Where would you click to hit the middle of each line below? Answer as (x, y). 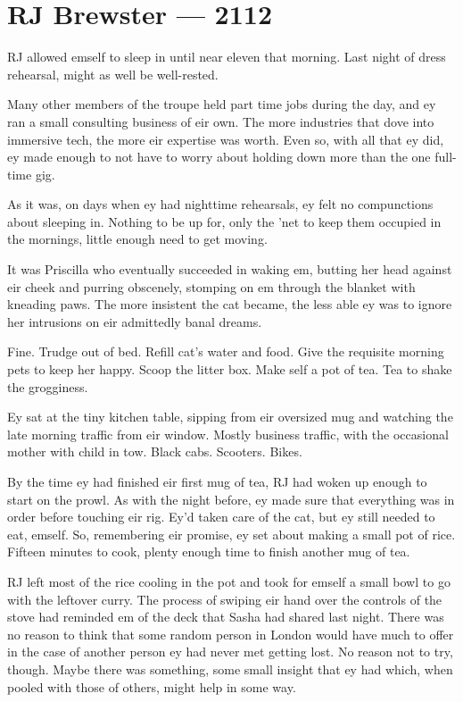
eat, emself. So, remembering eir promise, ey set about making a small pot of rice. (231, 534)
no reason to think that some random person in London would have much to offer (231, 634)
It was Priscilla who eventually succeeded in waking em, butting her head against (230, 269)
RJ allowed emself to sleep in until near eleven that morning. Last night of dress (227, 57)
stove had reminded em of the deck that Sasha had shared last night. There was (226, 617)
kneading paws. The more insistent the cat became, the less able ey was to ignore (230, 304)
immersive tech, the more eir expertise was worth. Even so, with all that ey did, (226, 139)
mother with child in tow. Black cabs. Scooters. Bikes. (155, 451)
